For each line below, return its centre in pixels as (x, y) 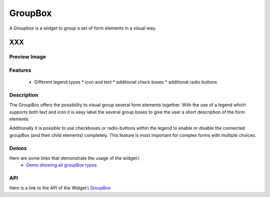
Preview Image (27, 57)
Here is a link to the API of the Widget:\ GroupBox (60, 188)
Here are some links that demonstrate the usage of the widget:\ (74, 158)
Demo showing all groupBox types (61, 165)
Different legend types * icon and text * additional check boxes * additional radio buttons (126, 82)
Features (20, 70)
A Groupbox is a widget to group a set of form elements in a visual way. (83, 28)
